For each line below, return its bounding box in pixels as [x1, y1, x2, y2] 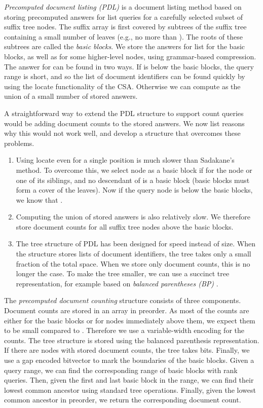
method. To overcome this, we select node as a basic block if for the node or [16, 164, 252, 175]
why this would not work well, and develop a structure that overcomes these [4, 128, 241, 138]
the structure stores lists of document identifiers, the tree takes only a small [16, 248, 251, 259]
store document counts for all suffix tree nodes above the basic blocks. [16, 221, 234, 232]
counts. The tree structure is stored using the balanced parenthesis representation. [4, 335, 259, 345]
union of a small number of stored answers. [4, 91, 138, 101]
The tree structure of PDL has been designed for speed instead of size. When [16, 238, 255, 249]
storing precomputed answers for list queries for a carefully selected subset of [4, 11, 243, 22]
